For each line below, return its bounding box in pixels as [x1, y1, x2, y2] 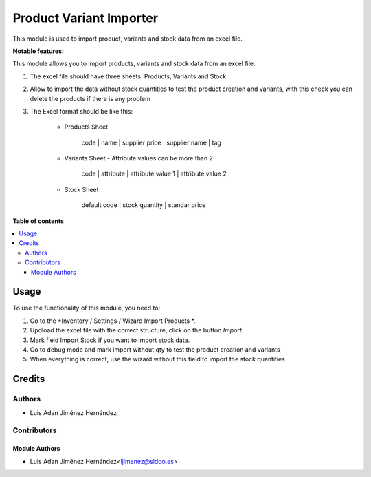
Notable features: [12, 47, 65, 55]
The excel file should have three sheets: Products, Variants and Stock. [30, 72, 228, 81]
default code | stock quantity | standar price [81, 201, 206, 209]
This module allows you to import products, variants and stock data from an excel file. [12, 59, 256, 68]
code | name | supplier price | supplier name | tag [81, 138, 221, 147]
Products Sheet [64, 123, 109, 131]
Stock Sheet [64, 185, 99, 193]
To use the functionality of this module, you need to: [12, 304, 161, 312]
